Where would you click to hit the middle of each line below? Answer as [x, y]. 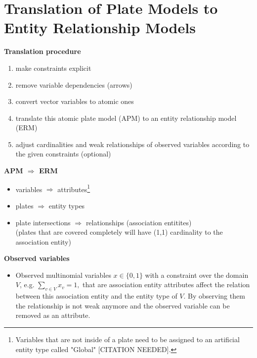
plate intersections [43, 222]
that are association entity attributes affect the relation [166, 284]
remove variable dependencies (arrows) [74, 84]
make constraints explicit [53, 68]
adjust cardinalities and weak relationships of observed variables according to [132, 144]
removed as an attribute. [53, 315]
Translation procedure [43, 51]
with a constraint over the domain [197, 275]
